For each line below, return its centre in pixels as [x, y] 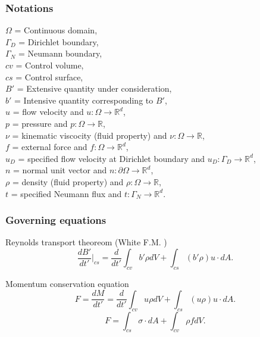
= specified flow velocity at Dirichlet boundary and [112, 158]
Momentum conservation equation [67, 284]
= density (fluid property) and [68, 181]
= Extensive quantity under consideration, [94, 88]
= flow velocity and [48, 112]
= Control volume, [50, 65]
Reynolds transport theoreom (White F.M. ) [86, 242]
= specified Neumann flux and [66, 193]
